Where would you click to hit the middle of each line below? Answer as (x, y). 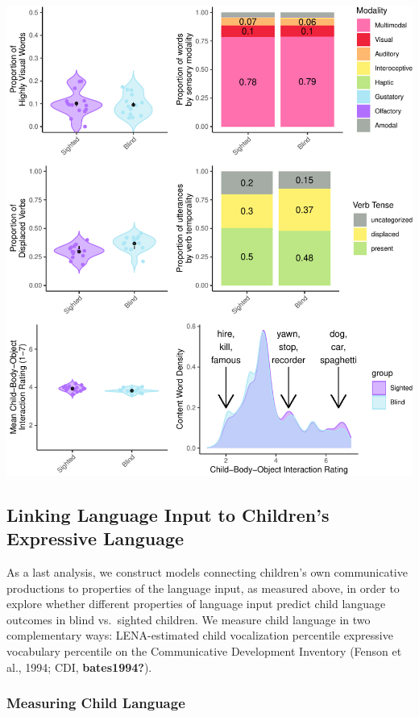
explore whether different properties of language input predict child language (196, 604)
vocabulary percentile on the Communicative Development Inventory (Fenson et (204, 651)
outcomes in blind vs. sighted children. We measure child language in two (189, 619)
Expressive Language (95, 538)
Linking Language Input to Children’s (168, 514)
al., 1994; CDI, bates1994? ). (79, 667)
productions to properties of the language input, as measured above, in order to (203, 588)
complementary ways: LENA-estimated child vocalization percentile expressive (200, 635)
